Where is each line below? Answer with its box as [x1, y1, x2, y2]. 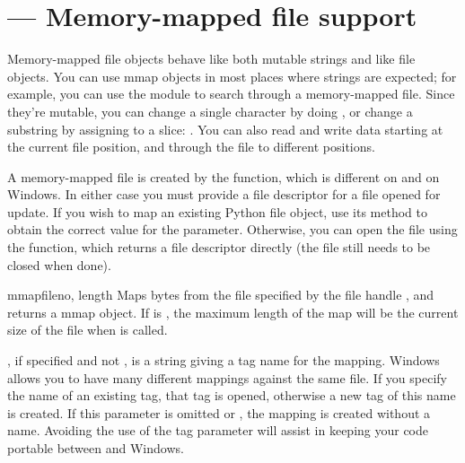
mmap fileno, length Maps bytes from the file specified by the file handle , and [7, 285, 434, 304]
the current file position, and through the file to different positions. [7, 137, 375, 156]
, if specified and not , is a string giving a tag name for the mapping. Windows [7, 351, 440, 370]
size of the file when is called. [7, 320, 168, 339]
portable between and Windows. [7, 439, 184, 457]
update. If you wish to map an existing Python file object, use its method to [7, 202, 427, 221]
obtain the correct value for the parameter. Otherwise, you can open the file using [7, 220, 458, 239]
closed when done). [7, 255, 111, 274]
